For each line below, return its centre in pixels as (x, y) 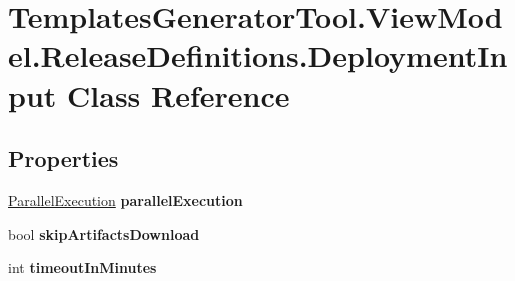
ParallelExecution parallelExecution (125, 199)
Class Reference (178, 94)
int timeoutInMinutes (82, 267)
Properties (63, 158)
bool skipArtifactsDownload (104, 233)
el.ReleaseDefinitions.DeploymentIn (258, 55)
